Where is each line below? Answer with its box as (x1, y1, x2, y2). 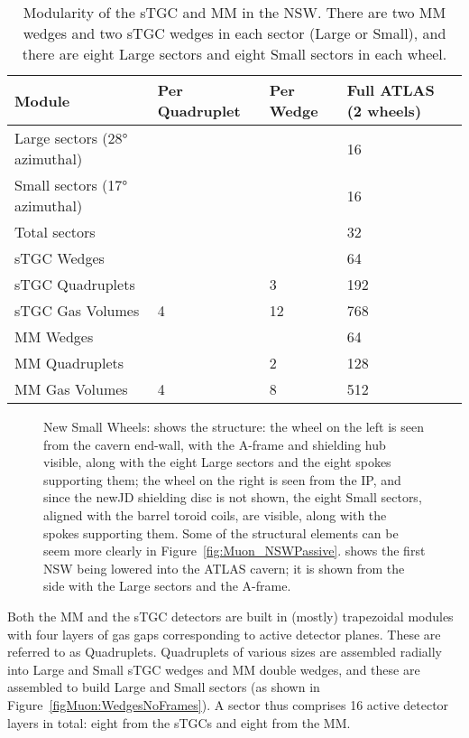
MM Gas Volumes (14, 378, 128, 399)
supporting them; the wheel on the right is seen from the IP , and (43, 470, 401, 489)
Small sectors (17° (14, 174, 128, 195)
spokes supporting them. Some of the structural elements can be (43, 523, 399, 542)
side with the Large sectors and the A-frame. (43, 576, 291, 595)
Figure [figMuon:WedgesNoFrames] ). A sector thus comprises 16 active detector (7, 695, 449, 714)
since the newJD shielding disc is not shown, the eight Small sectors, (43, 488, 422, 507)
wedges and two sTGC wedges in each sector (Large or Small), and (23, 23, 446, 43)
